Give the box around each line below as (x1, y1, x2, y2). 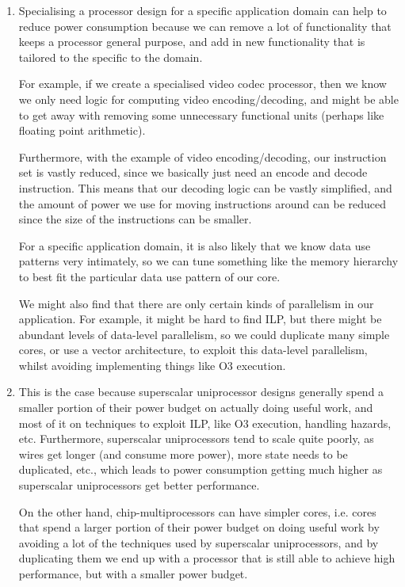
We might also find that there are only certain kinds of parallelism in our (18, 295, 374, 311)
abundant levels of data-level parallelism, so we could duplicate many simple (18, 326, 390, 342)
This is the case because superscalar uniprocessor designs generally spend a (18, 383, 384, 400)
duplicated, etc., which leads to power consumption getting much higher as (18, 461, 383, 478)
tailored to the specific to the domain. (18, 48, 203, 65)
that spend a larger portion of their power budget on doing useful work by (18, 519, 380, 536)
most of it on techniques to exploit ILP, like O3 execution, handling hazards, (18, 414, 392, 431)
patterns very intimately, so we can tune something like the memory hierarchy (18, 253, 399, 269)
